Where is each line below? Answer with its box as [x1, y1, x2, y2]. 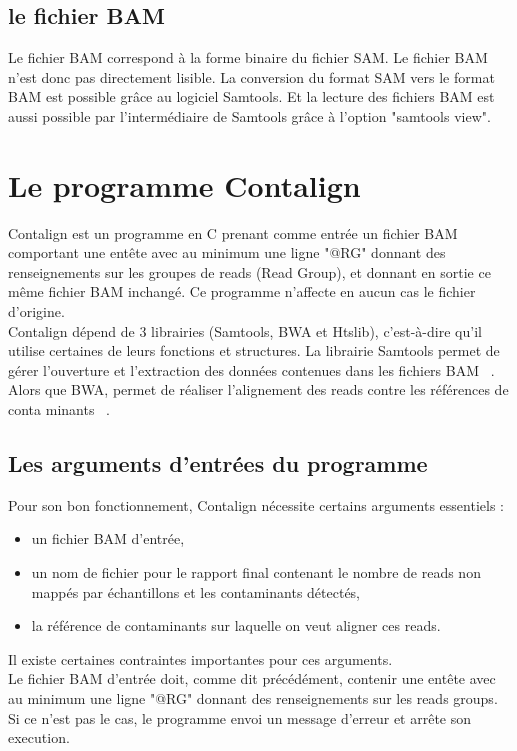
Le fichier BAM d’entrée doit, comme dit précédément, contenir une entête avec [8, 668, 496, 689]
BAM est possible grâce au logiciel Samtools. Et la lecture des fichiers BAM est [8, 86, 495, 107]
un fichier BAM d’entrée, [31, 528, 185, 549]
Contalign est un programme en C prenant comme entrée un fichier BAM [8, 222, 458, 243]
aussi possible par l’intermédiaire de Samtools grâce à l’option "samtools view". [8, 105, 491, 126]
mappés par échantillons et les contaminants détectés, [31, 581, 361, 602]
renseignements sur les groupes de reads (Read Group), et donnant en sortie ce [8, 261, 491, 282]
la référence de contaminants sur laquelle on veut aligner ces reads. [31, 615, 441, 636]
